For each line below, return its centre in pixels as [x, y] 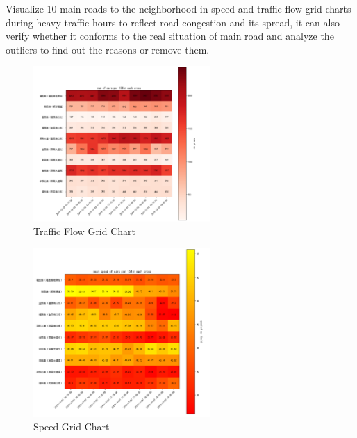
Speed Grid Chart [72, 427]
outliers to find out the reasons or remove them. [108, 49]
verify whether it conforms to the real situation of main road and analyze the [170, 36]
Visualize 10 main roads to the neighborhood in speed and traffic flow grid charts [178, 8]
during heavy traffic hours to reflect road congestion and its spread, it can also [173, 22]
